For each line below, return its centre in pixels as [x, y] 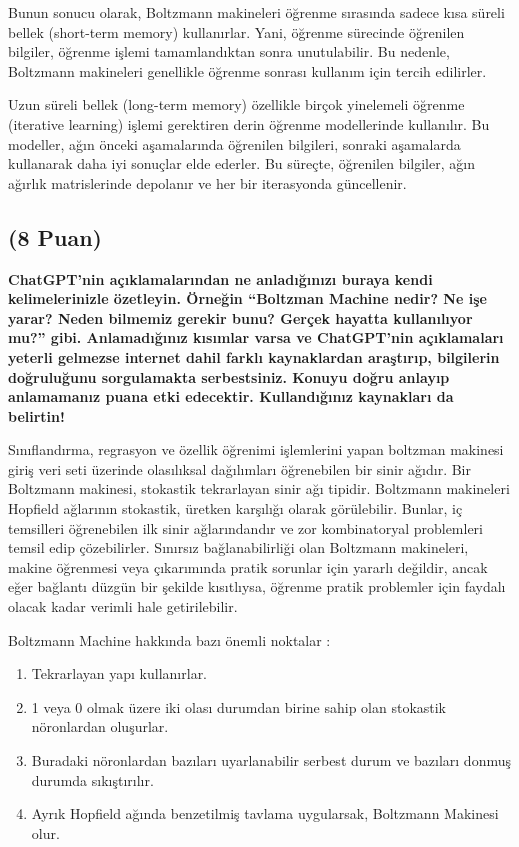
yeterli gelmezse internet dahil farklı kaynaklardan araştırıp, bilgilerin [254, 356]
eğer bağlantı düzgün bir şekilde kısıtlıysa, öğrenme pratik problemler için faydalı [257, 586]
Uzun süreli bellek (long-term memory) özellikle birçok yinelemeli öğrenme [236, 104]
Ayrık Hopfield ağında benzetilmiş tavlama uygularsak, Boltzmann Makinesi [265, 813]
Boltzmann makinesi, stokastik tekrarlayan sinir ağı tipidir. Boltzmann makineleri [259, 488]
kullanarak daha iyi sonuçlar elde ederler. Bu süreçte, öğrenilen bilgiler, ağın [241, 163]
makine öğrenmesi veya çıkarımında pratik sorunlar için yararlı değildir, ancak [248, 566]
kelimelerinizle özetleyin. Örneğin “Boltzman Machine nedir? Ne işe [247, 298]
